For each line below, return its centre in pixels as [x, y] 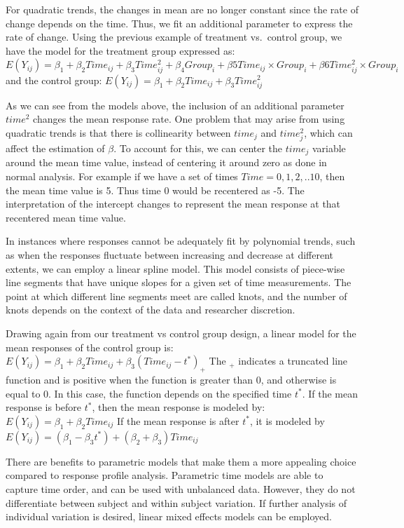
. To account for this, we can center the [198, 148]
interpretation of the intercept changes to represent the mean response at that [173, 204]
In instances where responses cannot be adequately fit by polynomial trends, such [181, 241]
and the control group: [54, 80]
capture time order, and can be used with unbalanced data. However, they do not [181, 488]
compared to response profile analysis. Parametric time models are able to [165, 475]
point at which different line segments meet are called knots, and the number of [176, 296]
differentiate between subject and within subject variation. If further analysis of [176, 502]
